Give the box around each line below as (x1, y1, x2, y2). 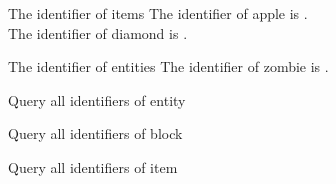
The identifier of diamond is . (8, 22, 188, 43)
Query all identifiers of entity (8, 89, 186, 110)
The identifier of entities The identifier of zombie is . (8, 56, 329, 77)
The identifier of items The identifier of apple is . (8, 3, 308, 23)
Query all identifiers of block (8, 123, 183, 144)
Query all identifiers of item (8, 156, 178, 177)
